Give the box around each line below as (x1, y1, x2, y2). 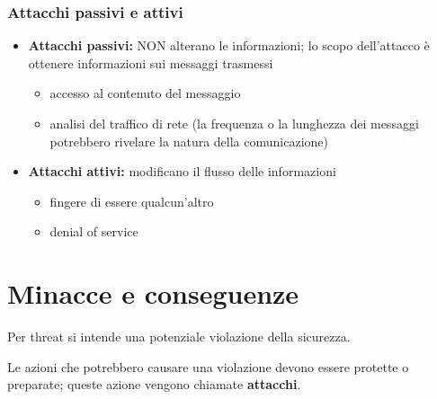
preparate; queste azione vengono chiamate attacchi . (7, 375, 301, 394)
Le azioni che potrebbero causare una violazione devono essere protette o (7, 357, 409, 376)
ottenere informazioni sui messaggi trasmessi (28, 53, 273, 72)
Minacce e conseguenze (7, 275, 299, 312)
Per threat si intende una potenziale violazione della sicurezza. (7, 327, 351, 346)
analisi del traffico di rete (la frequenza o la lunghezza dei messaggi (49, 114, 419, 132)
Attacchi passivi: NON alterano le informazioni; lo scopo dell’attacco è (28, 36, 430, 55)
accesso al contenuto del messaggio (49, 84, 241, 102)
